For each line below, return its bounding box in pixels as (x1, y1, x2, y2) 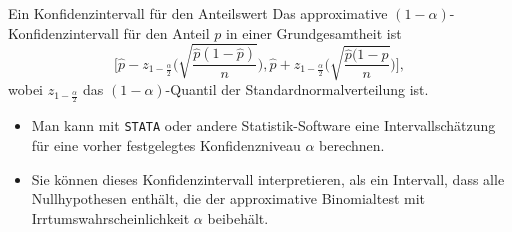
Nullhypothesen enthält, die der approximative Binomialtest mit (31, 188, 426, 209)
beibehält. (207, 207, 269, 228)
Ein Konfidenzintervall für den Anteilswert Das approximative (8, 3, 388, 23)
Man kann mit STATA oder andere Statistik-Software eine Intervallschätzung (31, 115, 496, 136)
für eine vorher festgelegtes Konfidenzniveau (31, 134, 301, 155)
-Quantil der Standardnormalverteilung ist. (165, 79, 429, 100)
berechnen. (319, 134, 385, 155)
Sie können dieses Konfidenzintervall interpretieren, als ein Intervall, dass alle (31, 168, 505, 189)
